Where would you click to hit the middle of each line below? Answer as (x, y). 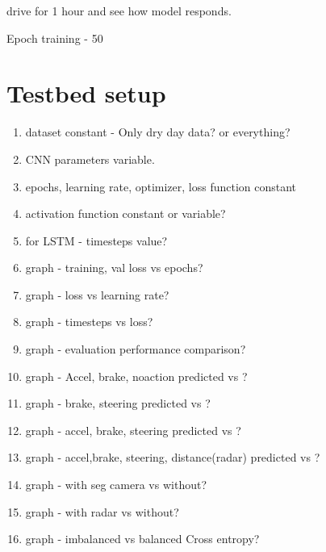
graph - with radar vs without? (102, 511)
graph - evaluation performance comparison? (136, 349)
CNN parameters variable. (90, 159)
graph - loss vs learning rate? (97, 294)
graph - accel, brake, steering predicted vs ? (133, 430)
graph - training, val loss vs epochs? (114, 268)
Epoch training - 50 (55, 38)
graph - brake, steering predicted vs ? (118, 403)
